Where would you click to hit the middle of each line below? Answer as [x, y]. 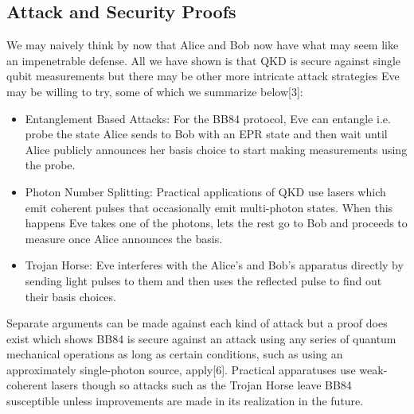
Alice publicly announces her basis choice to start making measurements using [216, 149]
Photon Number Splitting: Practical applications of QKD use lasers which [205, 191]
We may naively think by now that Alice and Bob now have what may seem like [203, 45]
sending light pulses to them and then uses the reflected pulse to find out [203, 280]
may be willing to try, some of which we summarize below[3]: [155, 91]
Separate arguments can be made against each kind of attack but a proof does [197, 323]
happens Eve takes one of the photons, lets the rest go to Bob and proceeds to [216, 223]
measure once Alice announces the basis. [124, 238]
